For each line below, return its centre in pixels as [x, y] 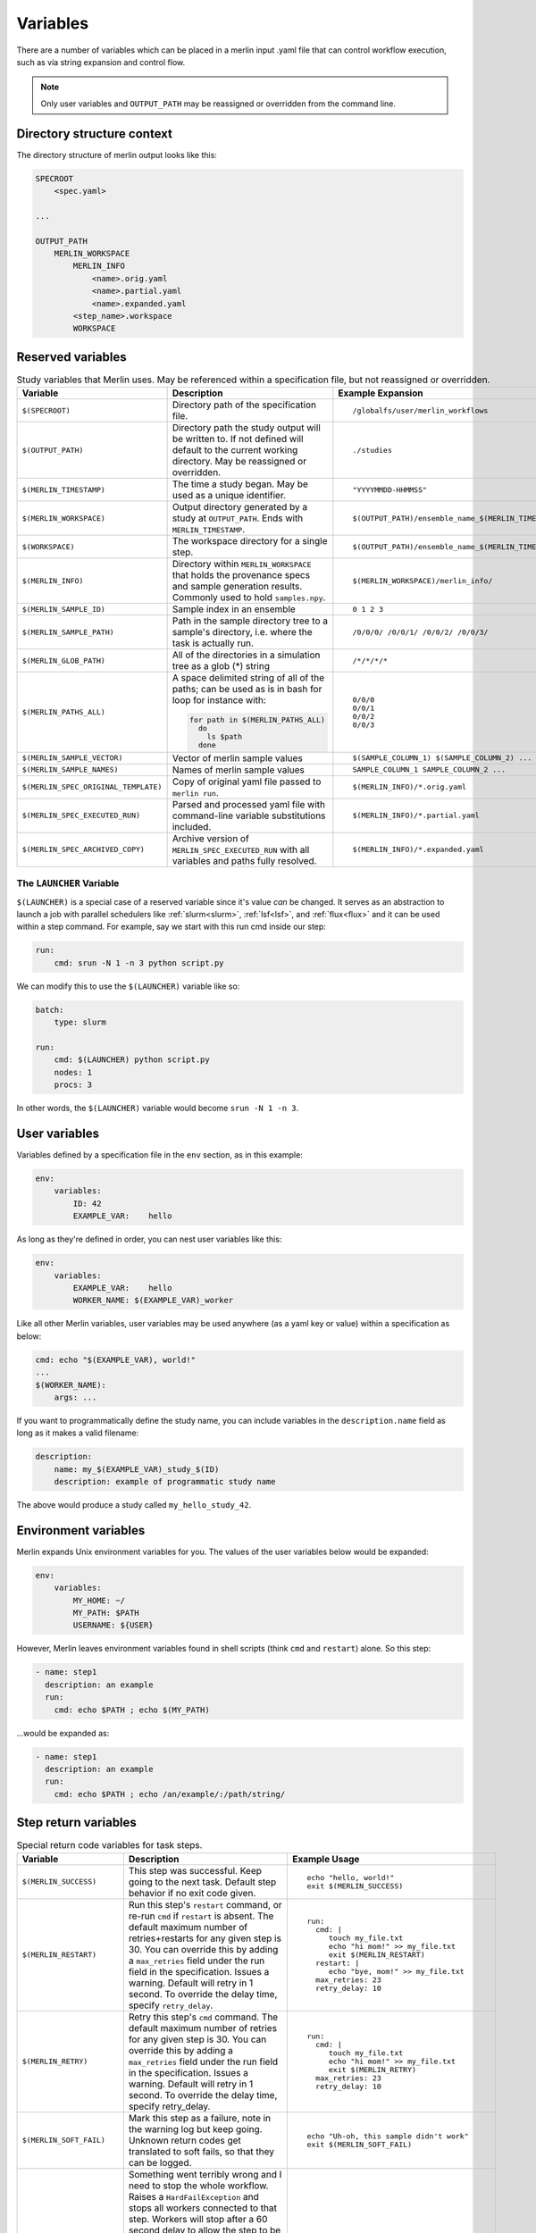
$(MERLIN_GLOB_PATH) [64, 661]
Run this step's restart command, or [205, 1904]
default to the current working [235, 450]
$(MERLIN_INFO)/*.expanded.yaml [418, 850]
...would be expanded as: [63, 1733]
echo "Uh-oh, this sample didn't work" [388, 2136]
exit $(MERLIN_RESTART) [377, 1955]
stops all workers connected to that [202, 2208]
